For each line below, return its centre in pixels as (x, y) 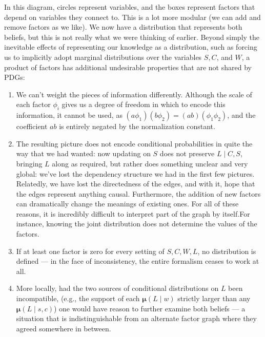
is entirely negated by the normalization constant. (137, 126)
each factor (33, 104)
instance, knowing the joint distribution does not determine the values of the (137, 224)
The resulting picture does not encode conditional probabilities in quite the (134, 143)
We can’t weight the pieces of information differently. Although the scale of (134, 94)
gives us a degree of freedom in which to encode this (144, 104)
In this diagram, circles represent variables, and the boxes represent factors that (130, 7)
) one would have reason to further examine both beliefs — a (149, 308)
